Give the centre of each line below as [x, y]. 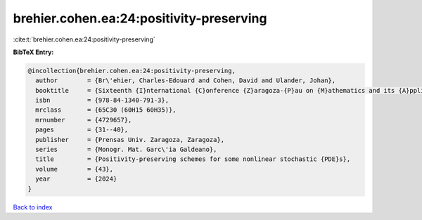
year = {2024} [76, 179]
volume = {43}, [75, 169]
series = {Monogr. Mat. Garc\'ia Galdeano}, [126, 150]
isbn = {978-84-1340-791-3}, [102, 101]
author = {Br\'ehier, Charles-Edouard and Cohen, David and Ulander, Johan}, [186, 80]
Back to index [33, 207]
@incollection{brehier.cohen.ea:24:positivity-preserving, [132, 71]
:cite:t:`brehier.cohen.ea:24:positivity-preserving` [84, 39]
